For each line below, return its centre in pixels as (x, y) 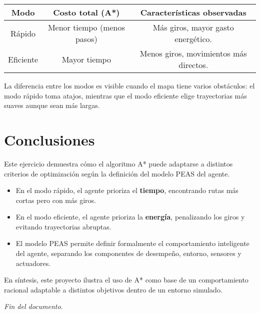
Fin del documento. (33, 306)
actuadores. (33, 263)
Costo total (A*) (86, 12)
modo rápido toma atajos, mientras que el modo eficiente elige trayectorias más (125, 95)
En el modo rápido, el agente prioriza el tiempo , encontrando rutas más (127, 190)
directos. (193, 65)
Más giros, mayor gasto (193, 27)
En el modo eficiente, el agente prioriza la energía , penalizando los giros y (130, 217)
